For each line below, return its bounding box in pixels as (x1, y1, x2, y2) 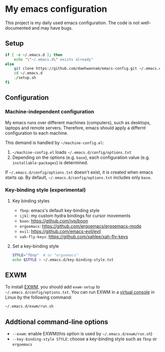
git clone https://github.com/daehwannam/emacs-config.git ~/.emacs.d (14, 66, 162, 71)
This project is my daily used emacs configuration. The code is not (5, 20, 140, 26)
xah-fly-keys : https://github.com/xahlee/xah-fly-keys (19, 233, 129, 240)
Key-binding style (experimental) (5, 186, 86, 193)
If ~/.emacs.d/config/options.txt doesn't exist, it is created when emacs (5, 169, 153, 175)
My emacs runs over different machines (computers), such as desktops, (5, 119, 151, 125)
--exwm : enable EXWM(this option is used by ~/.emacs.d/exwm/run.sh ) (12, 331, 153, 337)
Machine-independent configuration (5, 108, 94, 115)
